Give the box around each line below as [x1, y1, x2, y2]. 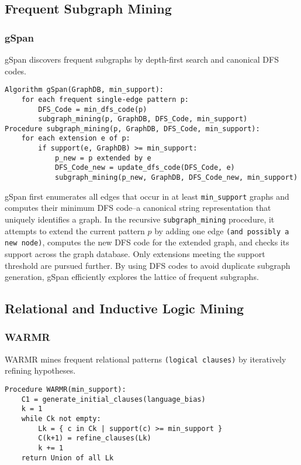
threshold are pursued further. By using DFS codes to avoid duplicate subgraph [5, 259, 290, 271]
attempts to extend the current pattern [5, 224, 145, 237]
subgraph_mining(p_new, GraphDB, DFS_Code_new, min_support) [54, 173, 298, 182]
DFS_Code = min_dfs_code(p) [38, 105, 147, 114]
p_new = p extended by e [54, 153, 151, 162]
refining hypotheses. [5, 364, 76, 377]
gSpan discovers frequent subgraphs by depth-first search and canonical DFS [5, 53, 279, 65]
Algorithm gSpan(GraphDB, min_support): [5, 86, 164, 94]
